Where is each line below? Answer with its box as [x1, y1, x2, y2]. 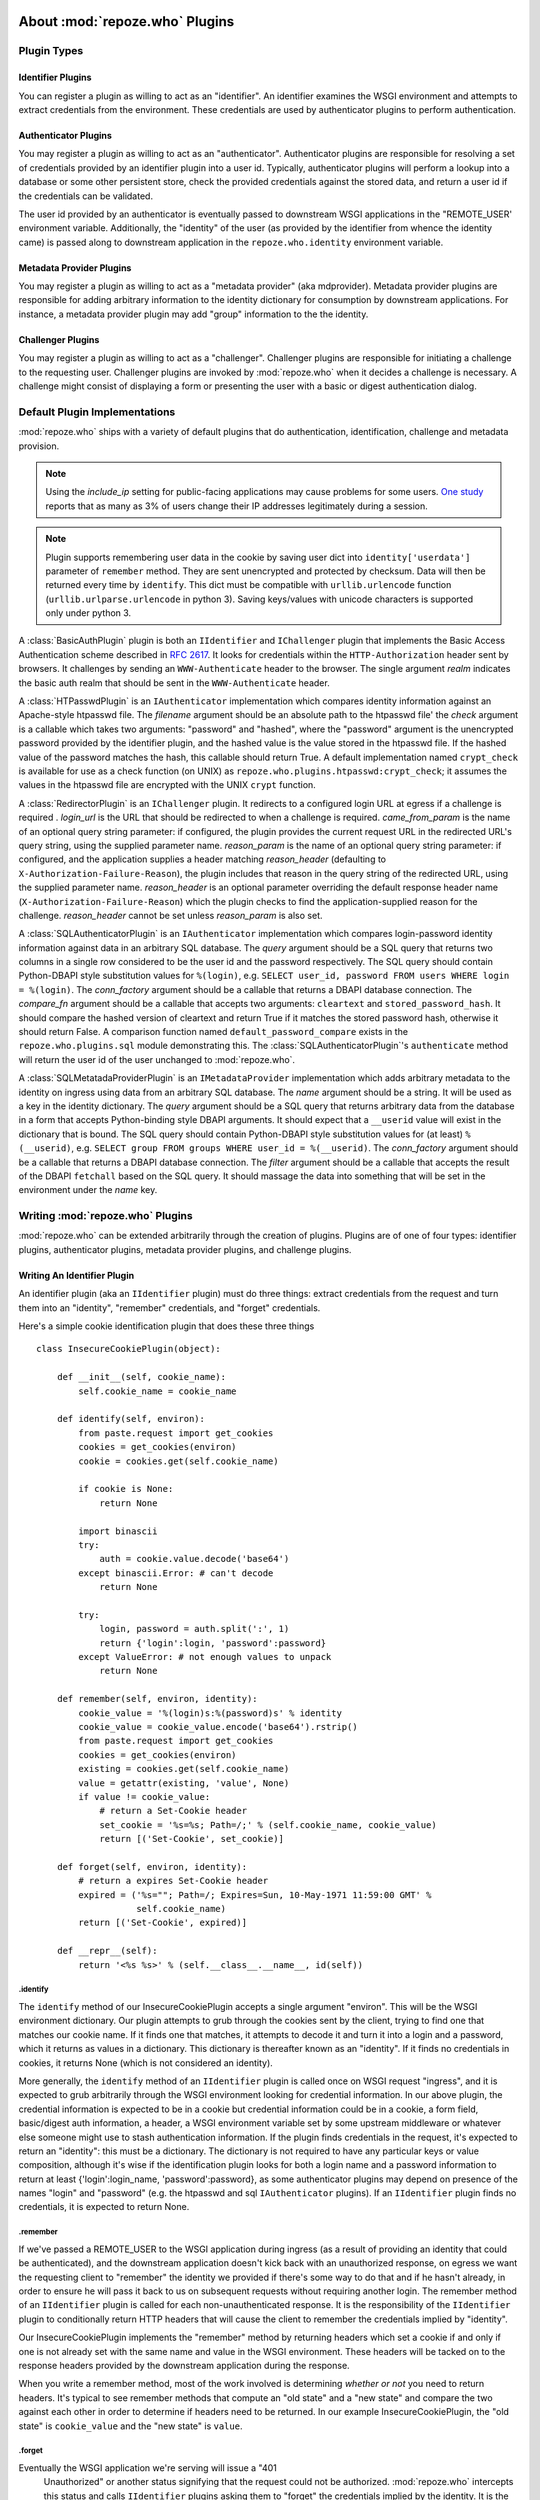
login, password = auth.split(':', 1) [99, 1623, 290, 1635]
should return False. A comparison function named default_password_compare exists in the [18, 1026, 409, 1038]
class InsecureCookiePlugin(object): [36, 1343, 222, 1355]
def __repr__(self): [56, 1945, 158, 1957]
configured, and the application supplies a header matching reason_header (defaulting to [18, 853, 387, 865]
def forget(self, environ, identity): [56, 1861, 248, 1872]
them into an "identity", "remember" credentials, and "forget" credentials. [18, 1301, 321, 1314]
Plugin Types [18, 44, 84, 58]
